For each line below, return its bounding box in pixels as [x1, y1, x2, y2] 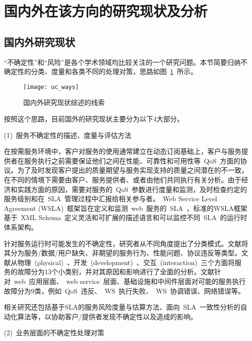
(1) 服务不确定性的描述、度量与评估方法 [4, 130, 131, 140]
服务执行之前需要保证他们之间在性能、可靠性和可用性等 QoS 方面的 [24, 155, 240, 165]
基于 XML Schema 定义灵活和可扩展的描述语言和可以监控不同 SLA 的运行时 [4, 212, 248, 222]
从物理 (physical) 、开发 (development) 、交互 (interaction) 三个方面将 [11, 257, 235, 267]
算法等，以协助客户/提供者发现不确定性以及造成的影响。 [17, 311, 197, 321]
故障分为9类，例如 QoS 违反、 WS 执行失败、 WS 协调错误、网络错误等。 [4, 285, 245, 296]
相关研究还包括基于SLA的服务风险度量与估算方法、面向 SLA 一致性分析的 [4, 302, 241, 312]
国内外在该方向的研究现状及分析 [4, 1, 208, 21]
